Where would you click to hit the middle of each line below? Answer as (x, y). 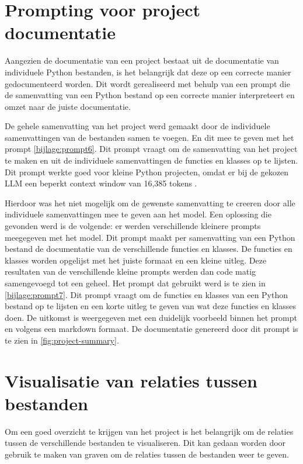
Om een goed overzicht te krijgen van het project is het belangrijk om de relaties (149, 431)
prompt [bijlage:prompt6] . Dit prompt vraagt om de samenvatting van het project (151, 149)
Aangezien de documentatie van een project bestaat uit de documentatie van (142, 60)
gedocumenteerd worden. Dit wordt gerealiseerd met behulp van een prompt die (147, 83)
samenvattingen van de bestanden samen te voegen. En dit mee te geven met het (149, 137)
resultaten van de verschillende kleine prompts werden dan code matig (130, 271)
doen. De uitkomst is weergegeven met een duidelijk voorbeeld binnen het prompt (151, 317)
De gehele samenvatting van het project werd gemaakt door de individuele (137, 126)
